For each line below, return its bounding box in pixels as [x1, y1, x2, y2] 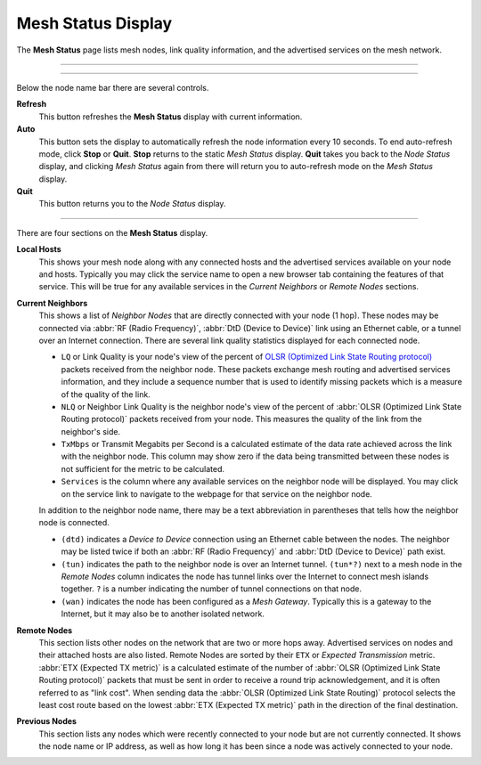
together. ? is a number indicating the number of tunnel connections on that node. [61, 583, 363, 594]
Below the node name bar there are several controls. [16, 82, 209, 93]
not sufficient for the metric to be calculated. [61, 463, 225, 474]
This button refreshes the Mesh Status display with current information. [38, 111, 303, 122]
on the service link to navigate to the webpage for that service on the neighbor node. [61, 488, 373, 499]
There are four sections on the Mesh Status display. [16, 227, 208, 238]
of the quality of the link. [61, 388, 151, 400]
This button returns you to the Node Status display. [38, 199, 226, 209]
